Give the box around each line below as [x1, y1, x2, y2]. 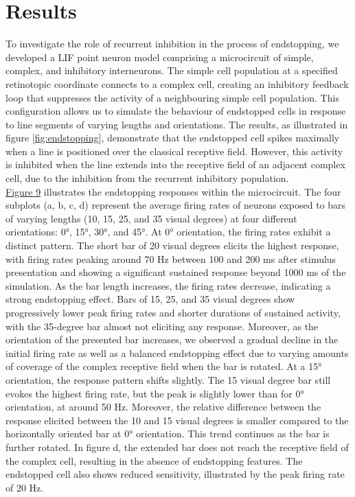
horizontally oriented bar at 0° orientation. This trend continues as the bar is [5, 426, 330, 441]
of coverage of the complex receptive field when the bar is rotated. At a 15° [5, 359, 322, 373]
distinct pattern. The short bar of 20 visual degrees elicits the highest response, [5, 238, 339, 253]
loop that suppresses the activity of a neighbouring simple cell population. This [5, 90, 339, 104]
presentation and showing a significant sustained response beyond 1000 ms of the [5, 265, 346, 279]
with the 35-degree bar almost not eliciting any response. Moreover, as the [5, 319, 319, 333]
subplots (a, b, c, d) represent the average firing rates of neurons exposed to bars [5, 198, 346, 212]
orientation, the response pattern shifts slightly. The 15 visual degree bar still [5, 372, 331, 386]
